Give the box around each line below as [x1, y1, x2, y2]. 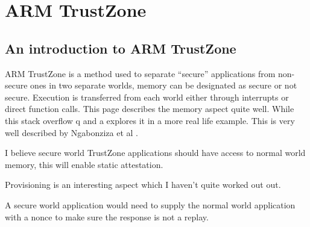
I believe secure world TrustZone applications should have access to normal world [5, 146, 306, 159]
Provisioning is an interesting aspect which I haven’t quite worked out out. [5, 178, 281, 191]
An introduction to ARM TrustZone [5, 39, 236, 57]
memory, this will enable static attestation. [5, 158, 163, 170]
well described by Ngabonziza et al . [5, 126, 139, 138]
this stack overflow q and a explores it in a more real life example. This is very [5, 114, 295, 126]
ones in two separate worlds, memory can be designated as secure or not [30, 79, 297, 92]
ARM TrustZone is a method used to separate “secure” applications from [5, 67, 276, 79]
